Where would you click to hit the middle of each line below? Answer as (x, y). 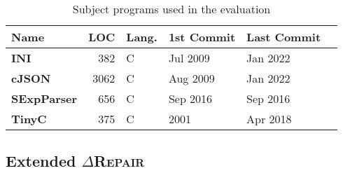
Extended (41, 161)
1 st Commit (202, 37)
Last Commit (284, 37)
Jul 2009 (189, 58)
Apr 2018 (269, 119)
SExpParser (44, 98)
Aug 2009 (191, 78)
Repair (119, 161)
